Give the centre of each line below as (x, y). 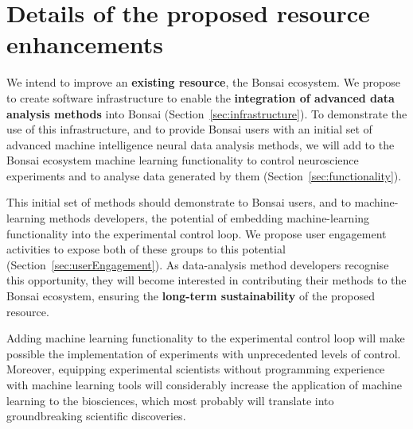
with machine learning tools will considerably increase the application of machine (204, 385)
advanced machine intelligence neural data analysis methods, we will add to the (201, 144)
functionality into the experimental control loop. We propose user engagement (197, 233)
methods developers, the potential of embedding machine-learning (209, 218)
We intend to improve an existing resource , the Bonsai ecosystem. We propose (203, 82)
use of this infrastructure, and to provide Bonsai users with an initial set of (189, 129)
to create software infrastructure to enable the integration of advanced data (201, 97)
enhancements (85, 44)
